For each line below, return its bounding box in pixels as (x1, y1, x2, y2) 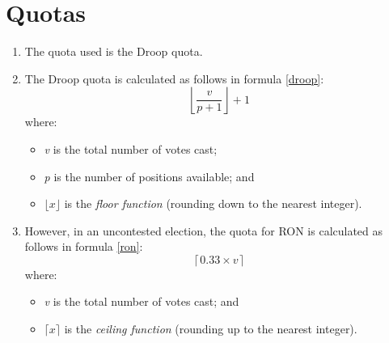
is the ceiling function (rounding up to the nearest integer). (64, 320, 357, 337)
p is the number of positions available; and (44, 167, 255, 184)
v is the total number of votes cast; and (44, 293, 239, 310)
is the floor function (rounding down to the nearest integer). (64, 195, 362, 212)
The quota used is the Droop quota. (24, 43, 203, 60)
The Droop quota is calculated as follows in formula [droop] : (24, 70, 324, 87)
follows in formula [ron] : (24, 238, 143, 255)
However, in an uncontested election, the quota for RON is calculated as (24, 222, 383, 239)
